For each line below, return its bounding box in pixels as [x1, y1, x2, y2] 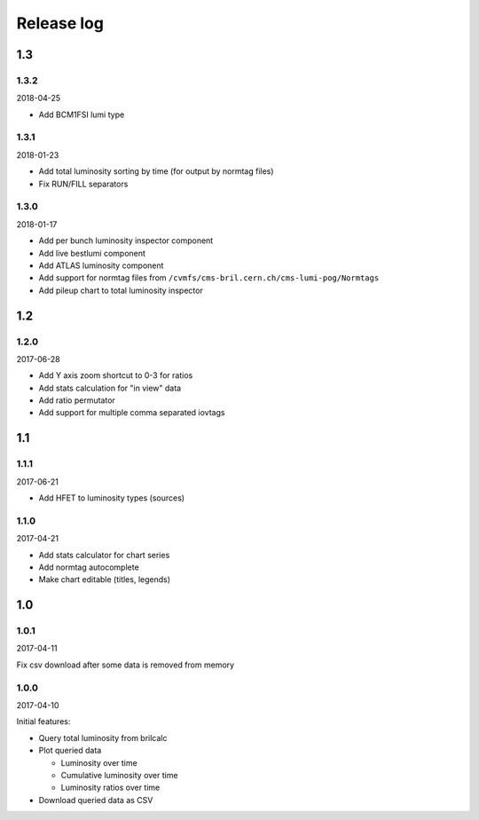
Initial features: [16, 716, 71, 727]
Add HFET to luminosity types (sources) [38, 493, 185, 503]
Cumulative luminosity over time [60, 769, 178, 780]
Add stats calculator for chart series [38, 549, 170, 560]
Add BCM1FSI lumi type [38, 109, 125, 120]
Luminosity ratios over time [60, 782, 161, 793]
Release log [16, 13, 104, 33]
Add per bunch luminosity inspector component [38, 235, 214, 246]
